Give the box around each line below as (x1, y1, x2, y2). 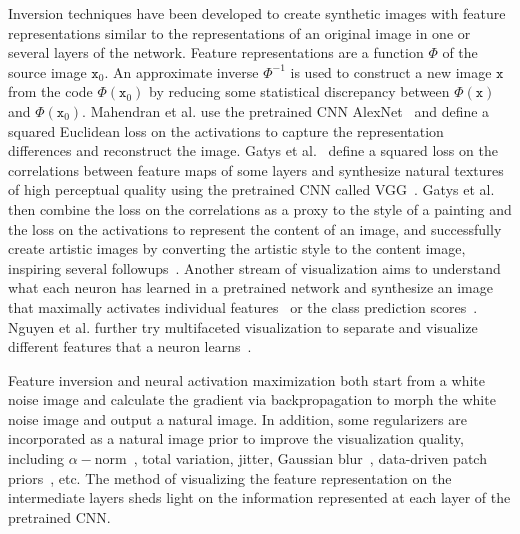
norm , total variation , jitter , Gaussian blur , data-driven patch (94, 448, 487, 469)
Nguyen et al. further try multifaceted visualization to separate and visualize (8, 316, 478, 337)
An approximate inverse (112, 61, 259, 82)
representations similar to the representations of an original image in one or (8, 22, 471, 43)
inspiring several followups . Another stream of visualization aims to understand (8, 257, 501, 278)
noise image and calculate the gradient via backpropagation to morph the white (8, 389, 496, 410)
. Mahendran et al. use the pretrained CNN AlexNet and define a (82, 100, 490, 121)
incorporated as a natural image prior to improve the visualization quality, (8, 428, 464, 449)
